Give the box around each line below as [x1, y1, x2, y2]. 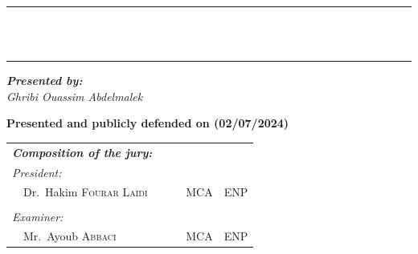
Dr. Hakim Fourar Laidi [23, 183, 148, 200]
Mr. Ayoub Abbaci [23, 228, 117, 244]
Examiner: [12, 208, 64, 224]
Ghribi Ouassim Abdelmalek [6, 87, 143, 104]
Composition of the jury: [12, 143, 153, 160]
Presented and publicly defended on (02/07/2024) [6, 115, 289, 131]
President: [12, 163, 62, 180]
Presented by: [6, 72, 83, 89]
